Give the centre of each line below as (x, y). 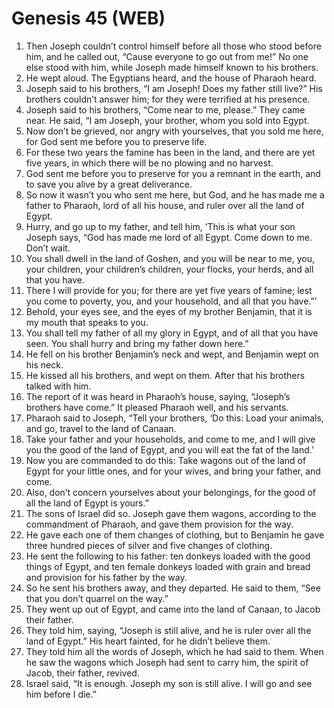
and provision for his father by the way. (106, 577)
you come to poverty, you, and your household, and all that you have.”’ (171, 301)
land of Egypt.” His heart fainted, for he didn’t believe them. (148, 641)
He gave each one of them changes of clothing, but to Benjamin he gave (175, 534)
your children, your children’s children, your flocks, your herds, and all (169, 269)
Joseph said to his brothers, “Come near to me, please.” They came (165, 109)
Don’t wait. (48, 248)
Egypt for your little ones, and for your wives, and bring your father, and (173, 471)
